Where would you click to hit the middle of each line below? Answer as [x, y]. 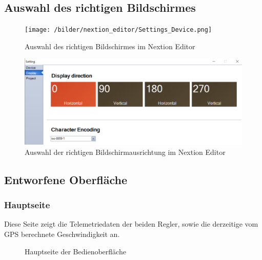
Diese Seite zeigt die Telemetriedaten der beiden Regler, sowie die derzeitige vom [131, 224]
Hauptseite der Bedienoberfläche [75, 251]
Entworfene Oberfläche [66, 179]
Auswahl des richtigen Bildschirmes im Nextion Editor [110, 46]
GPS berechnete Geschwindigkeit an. [62, 234]
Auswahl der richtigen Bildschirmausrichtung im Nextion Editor [125, 152]
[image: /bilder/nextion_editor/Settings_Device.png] [118, 30]
